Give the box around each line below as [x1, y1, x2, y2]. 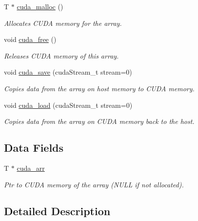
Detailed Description [4, 203, 111, 218]
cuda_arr [17, 162, 45, 173]
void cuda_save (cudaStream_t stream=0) [4, 67, 132, 77]
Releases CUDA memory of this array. [4, 50, 119, 60]
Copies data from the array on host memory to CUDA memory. [4, 83, 195, 93]
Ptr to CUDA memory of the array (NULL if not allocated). [4, 179, 184, 189]
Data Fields [4, 140, 64, 155]
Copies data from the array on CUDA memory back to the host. [4, 116, 195, 126]
